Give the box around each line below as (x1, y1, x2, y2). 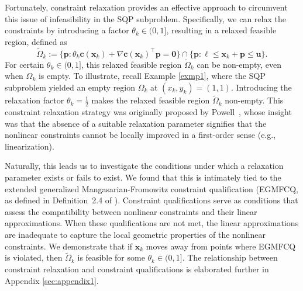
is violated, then (5, 251, 63, 264)
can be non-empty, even (197, 58, 282, 70)
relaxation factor (5, 94, 64, 106)
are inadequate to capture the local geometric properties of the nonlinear (5, 228, 266, 240)
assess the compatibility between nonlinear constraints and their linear (5, 205, 257, 217)
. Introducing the (230, 81, 292, 93)
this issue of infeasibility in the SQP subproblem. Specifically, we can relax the (5, 12, 286, 25)
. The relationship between (182, 251, 278, 264)
